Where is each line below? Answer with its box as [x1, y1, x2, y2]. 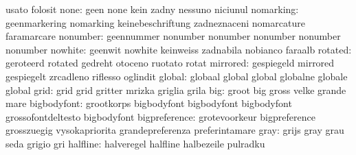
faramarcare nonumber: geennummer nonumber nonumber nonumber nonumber [5, 29, 341, 43]
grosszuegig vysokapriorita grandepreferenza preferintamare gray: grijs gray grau [5, 123, 344, 137]
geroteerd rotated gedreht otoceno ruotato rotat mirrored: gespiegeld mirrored [5, 56, 335, 70]
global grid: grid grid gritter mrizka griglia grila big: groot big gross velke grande [5, 82, 346, 97]
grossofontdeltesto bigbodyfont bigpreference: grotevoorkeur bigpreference [5, 109, 315, 123]
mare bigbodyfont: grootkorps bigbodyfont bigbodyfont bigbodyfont [5, 96, 292, 110]
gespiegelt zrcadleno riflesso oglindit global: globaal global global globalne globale [5, 69, 348, 83]
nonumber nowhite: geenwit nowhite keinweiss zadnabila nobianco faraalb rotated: [5, 42, 352, 56]
